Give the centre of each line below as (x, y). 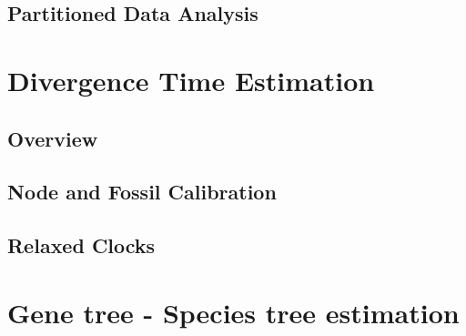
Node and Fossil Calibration (142, 192)
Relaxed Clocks (81, 245)
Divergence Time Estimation (191, 80)
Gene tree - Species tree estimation (233, 312)
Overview (53, 138)
